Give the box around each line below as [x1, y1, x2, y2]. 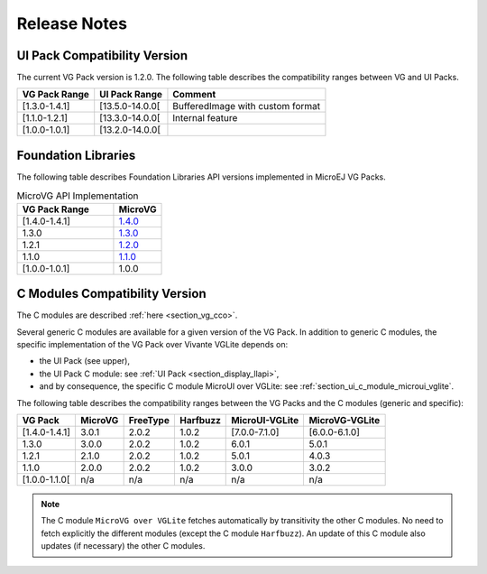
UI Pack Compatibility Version [16, 48, 188, 63]
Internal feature [172, 112, 238, 125]
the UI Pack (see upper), [39, 356, 131, 366]
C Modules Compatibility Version [16, 286, 207, 301]
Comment [172, 88, 216, 101]
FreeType [128, 413, 170, 426]
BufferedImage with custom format [172, 100, 321, 113]
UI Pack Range [99, 88, 162, 101]
